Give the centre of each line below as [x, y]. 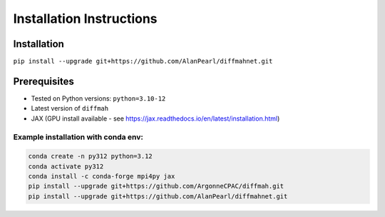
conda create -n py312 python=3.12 [90, 156]
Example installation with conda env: [78, 137]
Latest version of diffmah [70, 108]
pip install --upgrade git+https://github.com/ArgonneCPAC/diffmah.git [156, 186]
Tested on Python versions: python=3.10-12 [98, 98]
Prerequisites [43, 81]
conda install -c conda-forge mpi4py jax [102, 176]
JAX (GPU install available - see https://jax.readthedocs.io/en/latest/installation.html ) [155, 118]
